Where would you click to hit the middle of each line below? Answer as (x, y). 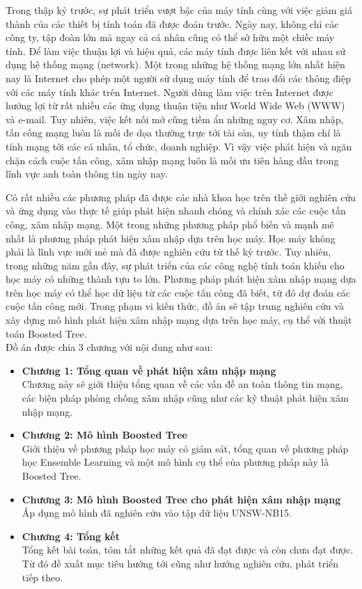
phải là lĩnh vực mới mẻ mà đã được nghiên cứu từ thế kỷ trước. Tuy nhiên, (168, 252)
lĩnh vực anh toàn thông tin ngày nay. (87, 174)
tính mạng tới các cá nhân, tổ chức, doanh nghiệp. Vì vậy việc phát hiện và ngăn (179, 146)
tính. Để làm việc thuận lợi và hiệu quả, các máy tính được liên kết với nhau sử (175, 50)
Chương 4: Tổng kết (71, 536)
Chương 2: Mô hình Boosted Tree (104, 435)
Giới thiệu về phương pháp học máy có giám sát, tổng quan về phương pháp (185, 448)
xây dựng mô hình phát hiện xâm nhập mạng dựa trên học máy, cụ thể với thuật (179, 320)
